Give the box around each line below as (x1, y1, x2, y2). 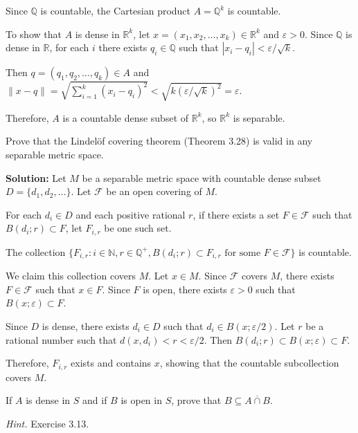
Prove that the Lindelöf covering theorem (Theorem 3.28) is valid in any (6, 133, 313, 148)
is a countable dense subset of (62, 110, 189, 125)
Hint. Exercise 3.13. (6, 416, 89, 430)
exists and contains (71, 356, 152, 370)
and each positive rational (75, 207, 186, 221)
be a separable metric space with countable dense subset (82, 170, 321, 185)
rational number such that (6, 332, 117, 347)
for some (224, 248, 261, 258)
